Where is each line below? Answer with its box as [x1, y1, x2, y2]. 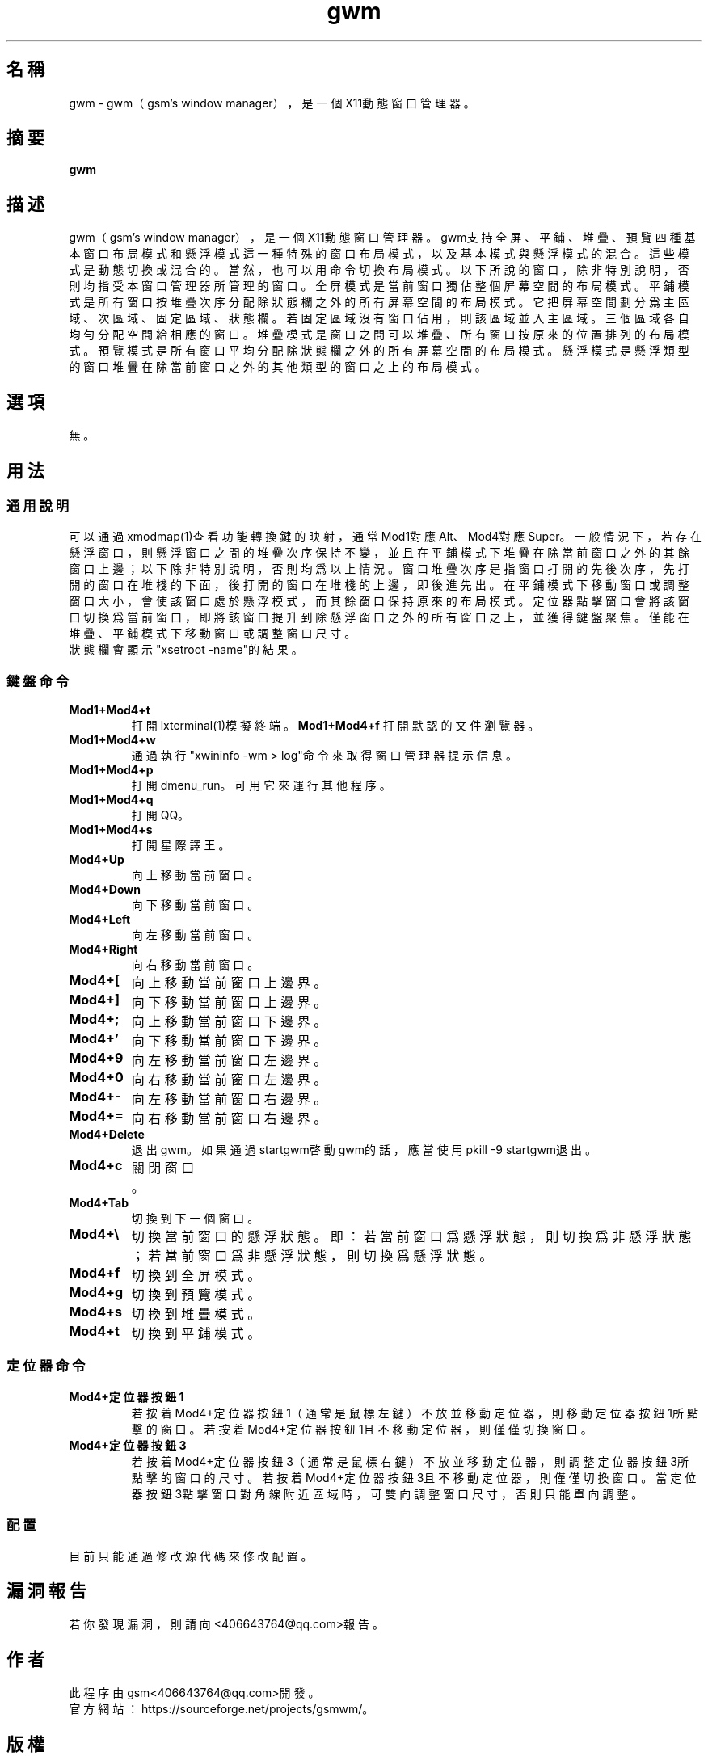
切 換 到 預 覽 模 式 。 [131, 1286, 261, 1303]
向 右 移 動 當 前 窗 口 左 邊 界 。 [131, 1072, 327, 1089]
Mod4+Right [69, 942, 138, 957]
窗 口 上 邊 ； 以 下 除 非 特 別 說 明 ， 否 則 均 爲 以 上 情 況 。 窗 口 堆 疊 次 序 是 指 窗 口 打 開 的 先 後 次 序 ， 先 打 [69, 562, 689, 576]
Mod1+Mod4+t [69, 703, 150, 718]
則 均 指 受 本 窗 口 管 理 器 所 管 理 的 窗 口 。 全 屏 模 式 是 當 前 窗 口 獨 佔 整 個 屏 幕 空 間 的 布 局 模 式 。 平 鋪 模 [69, 279, 689, 293]
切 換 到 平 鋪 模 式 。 [131, 1325, 261, 1342]
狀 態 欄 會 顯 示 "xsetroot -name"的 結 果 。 [69, 642, 303, 657]
